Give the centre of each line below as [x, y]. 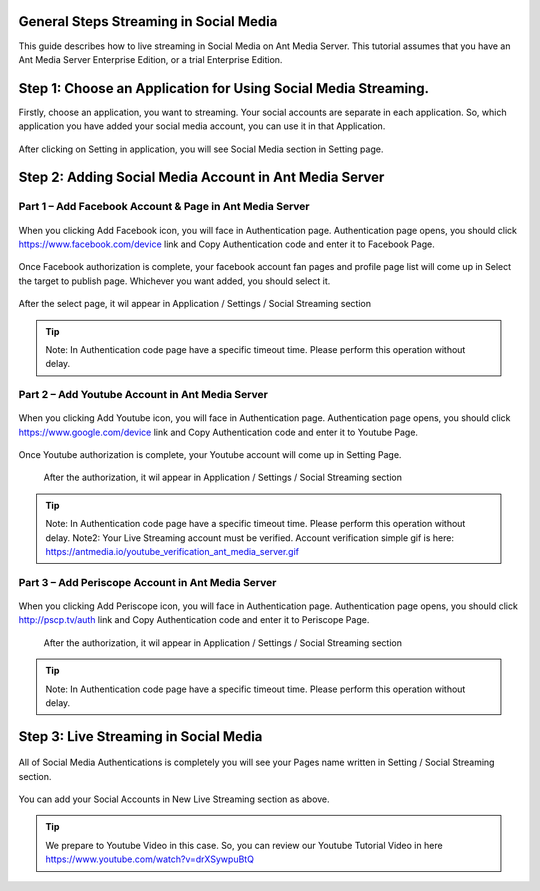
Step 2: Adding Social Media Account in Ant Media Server [201, 177]
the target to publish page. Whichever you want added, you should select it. [174, 281]
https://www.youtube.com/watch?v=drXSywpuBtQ [150, 859]
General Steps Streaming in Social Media [148, 21]
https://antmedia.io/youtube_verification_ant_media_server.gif [172, 551]
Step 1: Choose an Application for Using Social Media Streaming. [224, 88]
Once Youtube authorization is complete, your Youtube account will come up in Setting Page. [210, 455]
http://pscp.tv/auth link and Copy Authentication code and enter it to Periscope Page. [194, 620]
